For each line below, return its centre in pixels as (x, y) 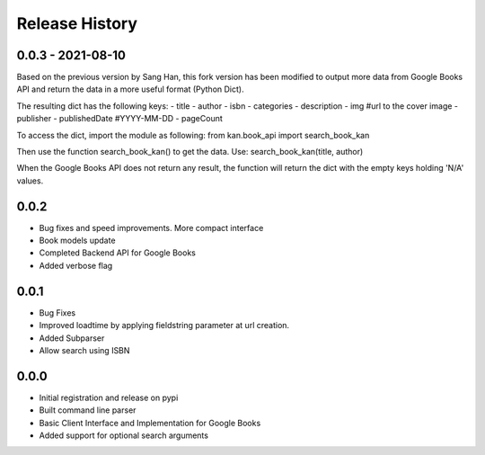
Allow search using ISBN (84, 350)
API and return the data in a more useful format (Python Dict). (130, 89)
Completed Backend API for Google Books (118, 253)
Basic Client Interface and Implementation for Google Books (150, 423)
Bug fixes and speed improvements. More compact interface (151, 227)
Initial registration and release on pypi (109, 397)
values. (30, 181)
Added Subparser (72, 338)
